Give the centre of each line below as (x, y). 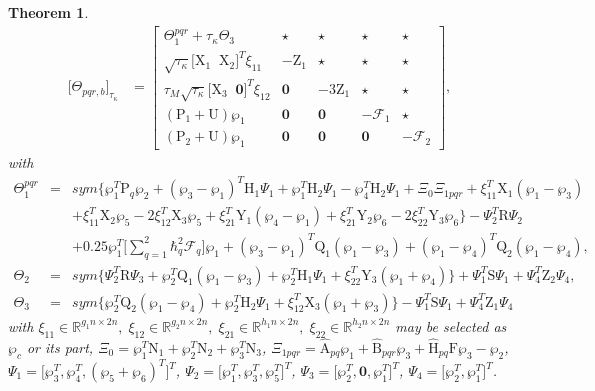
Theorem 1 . (48, 12)
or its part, (60, 346)
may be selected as (451, 325)
